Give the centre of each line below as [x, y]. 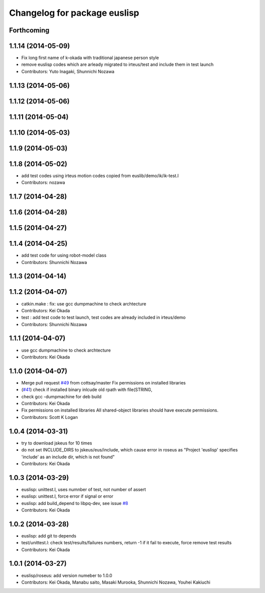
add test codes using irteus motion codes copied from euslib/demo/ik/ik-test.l [100, 176]
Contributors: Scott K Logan [50, 417]
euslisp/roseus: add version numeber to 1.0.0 [67, 575]
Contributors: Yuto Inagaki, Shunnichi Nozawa [68, 71]
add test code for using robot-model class [64, 255]
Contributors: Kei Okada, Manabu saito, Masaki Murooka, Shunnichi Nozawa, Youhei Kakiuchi [116, 582]
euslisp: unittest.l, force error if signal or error [67, 496]
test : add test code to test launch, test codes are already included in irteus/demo [104, 318]
